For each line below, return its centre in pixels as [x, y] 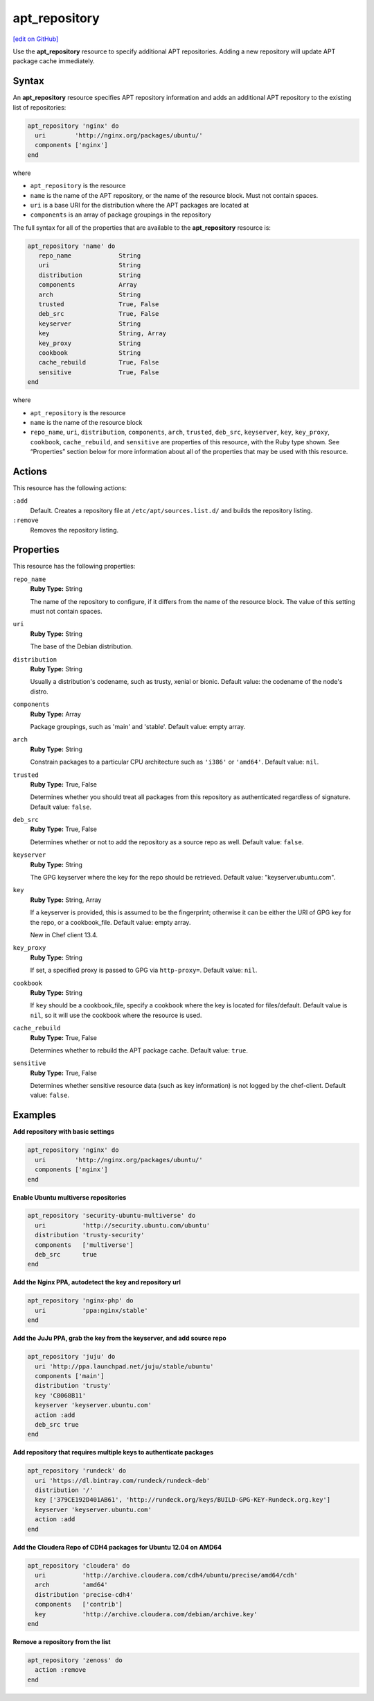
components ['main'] [70, 1376]
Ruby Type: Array [55, 714]
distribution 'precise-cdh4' [84, 1594]
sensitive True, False [99, 372]
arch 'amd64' [72, 1585]
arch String [90, 294]
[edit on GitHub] [36, 39]
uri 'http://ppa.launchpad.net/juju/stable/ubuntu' [124, 1366]
